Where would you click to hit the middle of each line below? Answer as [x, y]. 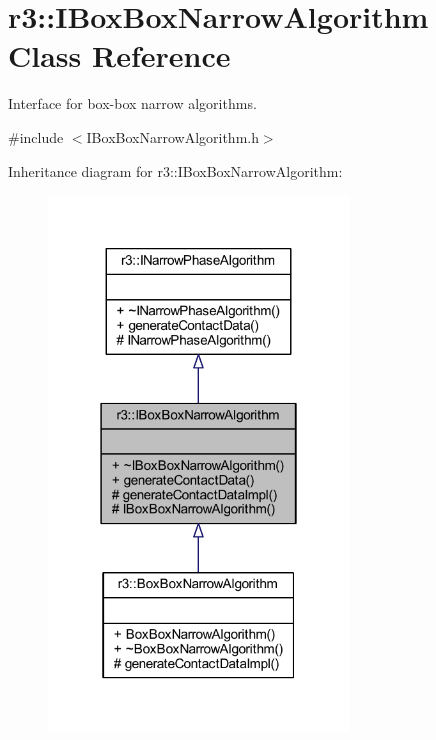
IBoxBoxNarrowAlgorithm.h [172, 136]
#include [36, 136]
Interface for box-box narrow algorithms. [132, 103]
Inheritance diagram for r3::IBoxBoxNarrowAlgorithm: [175, 170]
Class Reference [119, 55]
